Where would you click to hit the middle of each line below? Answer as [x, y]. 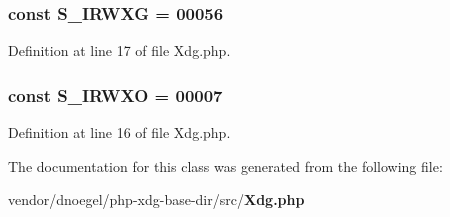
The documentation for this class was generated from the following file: [225, 165]
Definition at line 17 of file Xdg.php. [119, 50]
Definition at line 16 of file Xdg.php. [119, 132]
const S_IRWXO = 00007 [115, 94]
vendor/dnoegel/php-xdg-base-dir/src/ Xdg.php [156, 199]
